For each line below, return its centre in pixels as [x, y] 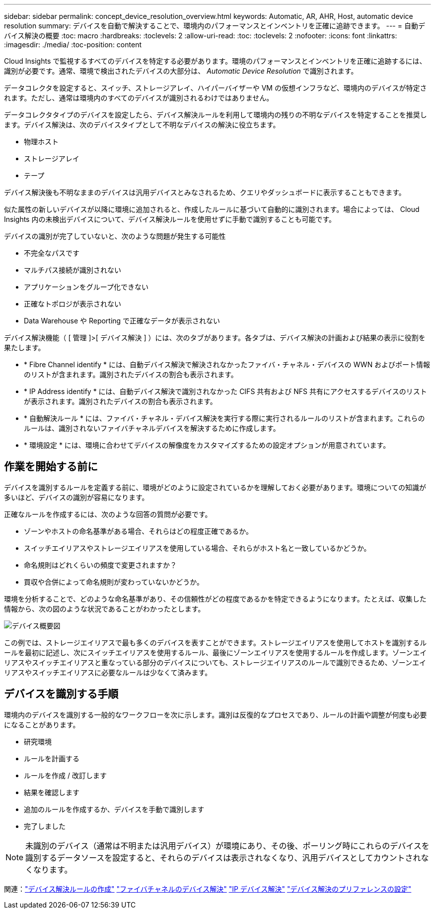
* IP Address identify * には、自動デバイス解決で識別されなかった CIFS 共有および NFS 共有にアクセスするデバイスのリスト [225, 391]
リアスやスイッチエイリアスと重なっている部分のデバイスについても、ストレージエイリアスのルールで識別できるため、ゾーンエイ [215, 662]
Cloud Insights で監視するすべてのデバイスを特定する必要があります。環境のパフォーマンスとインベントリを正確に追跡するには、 [215, 61]
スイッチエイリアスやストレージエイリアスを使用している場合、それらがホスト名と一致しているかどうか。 [197, 548]
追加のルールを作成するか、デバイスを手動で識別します [114, 809]
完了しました [45, 826]
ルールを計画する [52, 758]
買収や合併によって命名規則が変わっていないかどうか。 [114, 582]
